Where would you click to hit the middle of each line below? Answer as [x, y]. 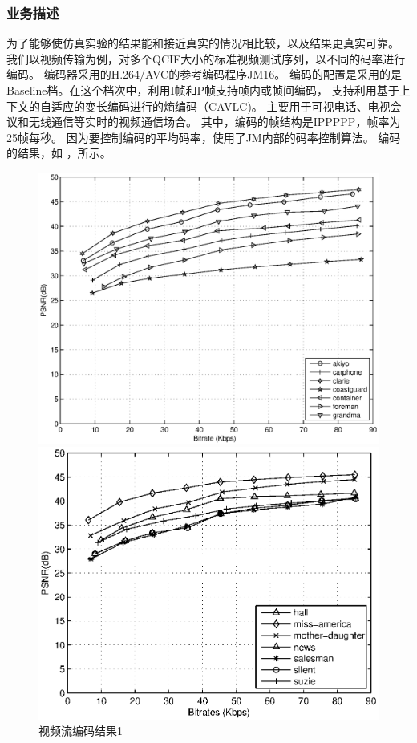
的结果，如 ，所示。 [59, 153]
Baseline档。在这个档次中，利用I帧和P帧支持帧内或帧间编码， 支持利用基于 [203, 90]
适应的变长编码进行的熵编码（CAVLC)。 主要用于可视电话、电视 [221, 106]
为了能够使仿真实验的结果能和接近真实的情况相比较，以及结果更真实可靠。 [203, 43]
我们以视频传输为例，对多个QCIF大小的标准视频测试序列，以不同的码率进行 [206, 58]
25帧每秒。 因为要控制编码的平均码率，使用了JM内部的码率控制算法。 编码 [204, 137]
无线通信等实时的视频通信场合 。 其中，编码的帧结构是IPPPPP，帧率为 [215, 122]
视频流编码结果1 [81, 731]
